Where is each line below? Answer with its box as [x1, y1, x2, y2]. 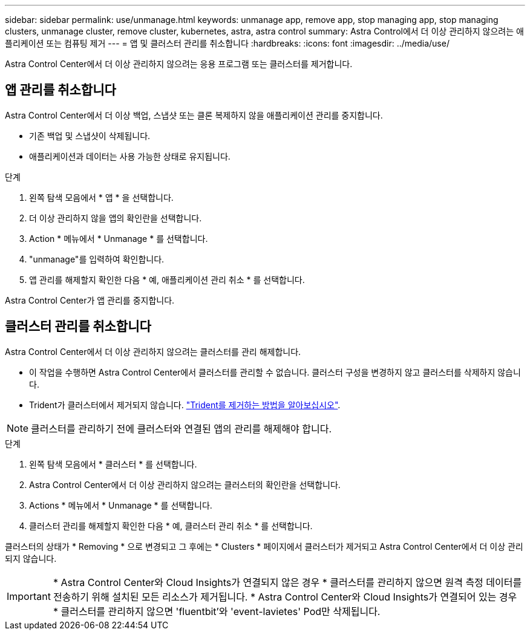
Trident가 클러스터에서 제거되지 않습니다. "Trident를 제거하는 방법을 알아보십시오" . [29, 399, 341, 410]
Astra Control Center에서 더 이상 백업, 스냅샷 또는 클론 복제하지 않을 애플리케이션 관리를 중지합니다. [5, 109, 383, 120]
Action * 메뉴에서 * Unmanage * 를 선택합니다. [29, 233, 208, 244]
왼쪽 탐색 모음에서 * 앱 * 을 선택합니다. [29, 192, 174, 203]
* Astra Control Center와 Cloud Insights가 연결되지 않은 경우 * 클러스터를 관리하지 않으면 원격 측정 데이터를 [53, 576, 522, 588]
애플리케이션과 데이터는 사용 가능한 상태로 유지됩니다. [29, 151, 231, 161]
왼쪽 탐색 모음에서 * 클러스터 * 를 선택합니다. [29, 458, 197, 469]
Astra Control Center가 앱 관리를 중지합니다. [5, 295, 175, 305]
